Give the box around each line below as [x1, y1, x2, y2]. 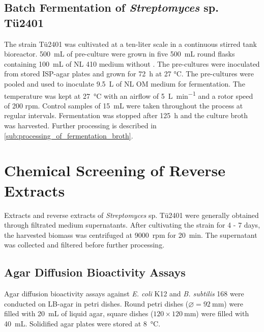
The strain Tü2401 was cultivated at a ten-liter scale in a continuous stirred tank [4, 38, 257, 49]
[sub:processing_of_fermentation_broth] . [4, 130, 133, 141]
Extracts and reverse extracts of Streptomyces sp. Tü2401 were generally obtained [4, 209, 259, 220]
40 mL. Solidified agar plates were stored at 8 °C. [4, 318, 161, 328]
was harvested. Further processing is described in [4, 120, 157, 130]
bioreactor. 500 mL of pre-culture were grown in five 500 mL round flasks [4, 48, 235, 59]
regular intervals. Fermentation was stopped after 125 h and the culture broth [4, 110, 248, 121]
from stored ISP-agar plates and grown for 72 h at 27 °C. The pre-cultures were [4, 68, 254, 79]
